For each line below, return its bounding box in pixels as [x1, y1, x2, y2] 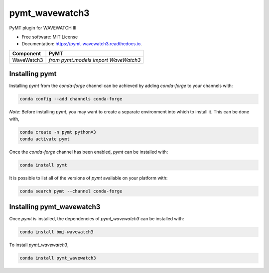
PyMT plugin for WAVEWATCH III [9, 25, 77, 31]
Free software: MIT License [21, 34, 78, 40]
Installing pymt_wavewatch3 [9, 203, 101, 211]
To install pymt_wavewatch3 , [9, 242, 69, 248]
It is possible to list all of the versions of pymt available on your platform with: [9, 175, 168, 181]
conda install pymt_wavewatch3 [19, 255, 97, 261]
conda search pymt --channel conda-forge [19, 188, 123, 194]
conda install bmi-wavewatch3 [19, 229, 94, 235]
